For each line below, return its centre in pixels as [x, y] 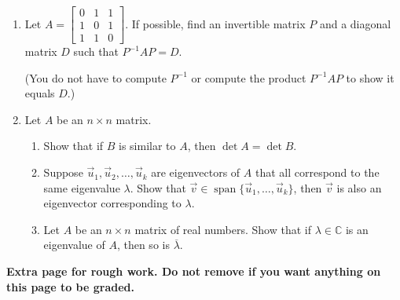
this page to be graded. [71, 286]
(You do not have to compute [95, 77]
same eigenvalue [82, 187]
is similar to [147, 146]
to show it [370, 77]
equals [40, 93]
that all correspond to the [317, 172]
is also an [359, 187]
